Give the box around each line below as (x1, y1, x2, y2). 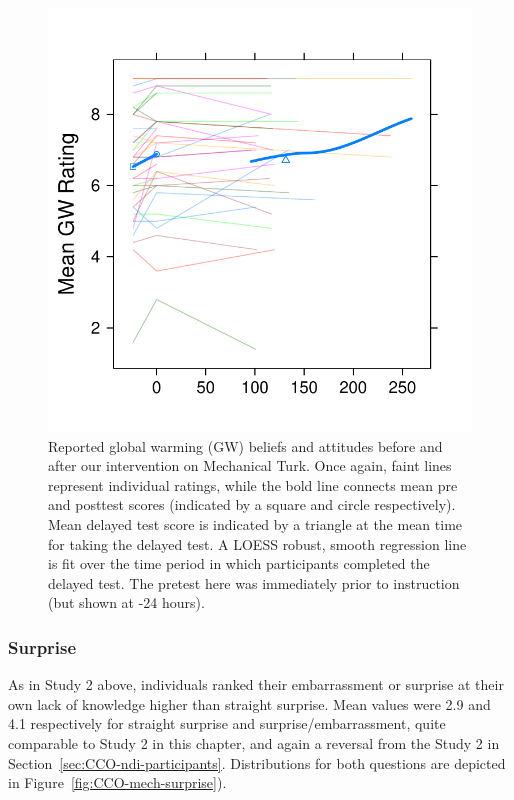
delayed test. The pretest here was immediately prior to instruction (48, 572, 460, 593)
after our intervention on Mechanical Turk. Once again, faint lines (48, 455, 452, 476)
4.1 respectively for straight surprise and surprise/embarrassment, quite (8, 713, 446, 734)
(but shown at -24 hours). (48, 592, 205, 613)
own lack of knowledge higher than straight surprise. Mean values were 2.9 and (8, 693, 491, 714)
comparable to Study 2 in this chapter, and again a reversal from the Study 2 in (8, 732, 500, 753)
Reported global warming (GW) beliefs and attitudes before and (48, 435, 443, 456)
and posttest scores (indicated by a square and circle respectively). (48, 494, 456, 515)
